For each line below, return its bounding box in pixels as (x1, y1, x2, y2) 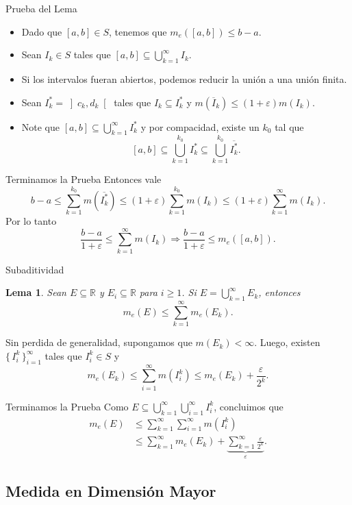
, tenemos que (109, 24, 167, 38)
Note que (21, 119, 60, 134)
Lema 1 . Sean (5, 285, 66, 299)
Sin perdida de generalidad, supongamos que (5, 335, 192, 349)
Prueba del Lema (5, 1, 77, 15)
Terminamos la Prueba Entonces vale (5, 171, 162, 186)
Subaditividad (5, 262, 64, 276)
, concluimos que (214, 399, 284, 413)
